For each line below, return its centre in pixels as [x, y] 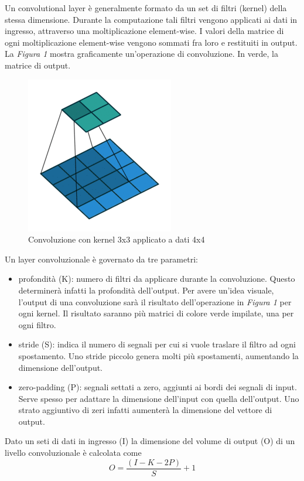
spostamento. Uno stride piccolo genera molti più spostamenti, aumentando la [158, 355]
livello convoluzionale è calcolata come [73, 453]
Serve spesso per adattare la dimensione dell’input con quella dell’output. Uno [159, 398]
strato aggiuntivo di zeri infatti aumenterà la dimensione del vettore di [145, 410]
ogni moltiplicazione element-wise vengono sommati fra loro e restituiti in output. [151, 42]
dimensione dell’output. [61, 367]
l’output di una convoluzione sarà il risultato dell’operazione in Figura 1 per [155, 301]
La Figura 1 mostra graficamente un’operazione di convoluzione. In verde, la [141, 54]
